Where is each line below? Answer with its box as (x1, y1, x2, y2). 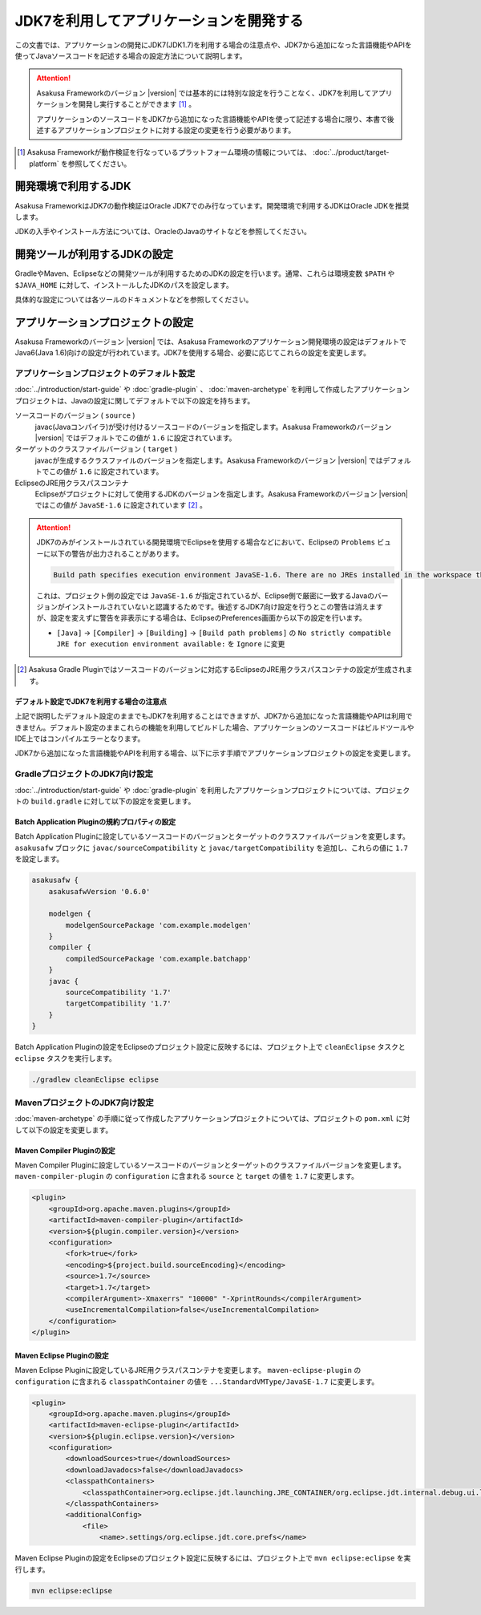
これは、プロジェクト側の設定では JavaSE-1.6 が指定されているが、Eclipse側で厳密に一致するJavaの (36, 590, 375, 601)
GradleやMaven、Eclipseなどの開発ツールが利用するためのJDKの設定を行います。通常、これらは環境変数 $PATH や (14, 269, 395, 278)
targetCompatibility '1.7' (65, 999, 172, 1008)
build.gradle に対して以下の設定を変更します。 (30, 796, 196, 806)
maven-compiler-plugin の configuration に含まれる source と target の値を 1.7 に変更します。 (14, 1172, 359, 1181)
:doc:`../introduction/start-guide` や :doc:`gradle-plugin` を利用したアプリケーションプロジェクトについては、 (14, 785, 375, 795)
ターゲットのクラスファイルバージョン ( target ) (14, 444, 178, 454)
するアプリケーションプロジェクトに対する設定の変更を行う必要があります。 (42, 125, 296, 135)
